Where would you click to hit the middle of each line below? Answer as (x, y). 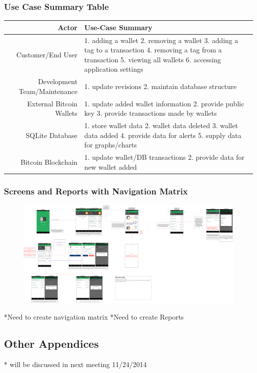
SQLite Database (52, 135)
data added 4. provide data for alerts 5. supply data (163, 135)
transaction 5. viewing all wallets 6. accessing (153, 59)
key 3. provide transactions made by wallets (150, 113)
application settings (114, 69)
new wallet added (110, 166)
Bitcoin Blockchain (49, 162)
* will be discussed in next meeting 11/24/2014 (75, 364)
